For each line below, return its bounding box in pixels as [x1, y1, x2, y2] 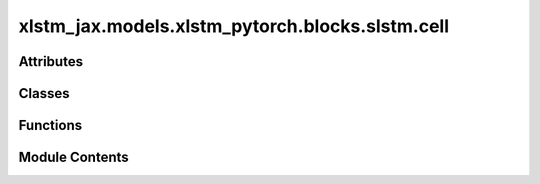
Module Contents [18, 149, 129, 166]
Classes [18, 85, 70, 102]
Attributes [18, 53, 84, 70]
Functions [18, 117, 83, 134]
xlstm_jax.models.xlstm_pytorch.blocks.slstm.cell [18, 15, 450, 37]
